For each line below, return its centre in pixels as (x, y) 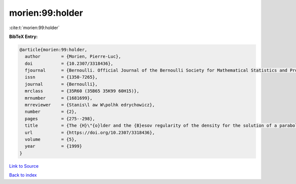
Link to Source (24, 166)
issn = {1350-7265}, (61, 77)
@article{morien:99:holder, (53, 50)
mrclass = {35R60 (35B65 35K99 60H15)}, (82, 91)
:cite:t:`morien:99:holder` (35, 28)
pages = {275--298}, (60, 119)
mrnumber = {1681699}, (59, 98)
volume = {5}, (51, 139)
